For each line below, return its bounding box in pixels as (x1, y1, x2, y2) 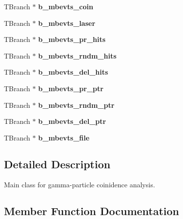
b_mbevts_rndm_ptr (38, 100, 115, 110)
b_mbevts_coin (38, 1, 93, 11)
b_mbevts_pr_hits (38, 34, 106, 44)
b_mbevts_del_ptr (38, 116, 106, 126)
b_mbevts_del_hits (38, 67, 108, 77)
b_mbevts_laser (38, 18, 96, 28)
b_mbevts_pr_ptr (38, 83, 103, 93)
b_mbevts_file (38, 132, 90, 142)
